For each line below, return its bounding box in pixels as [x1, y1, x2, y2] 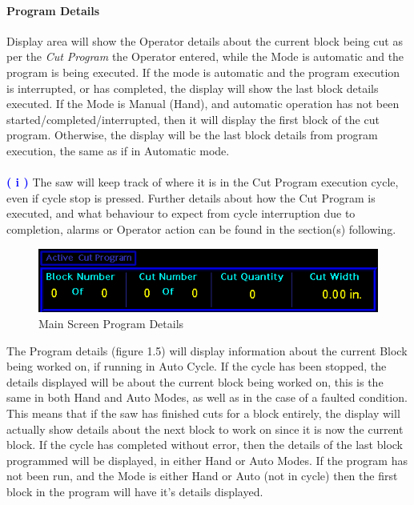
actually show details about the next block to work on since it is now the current [6, 420, 404, 437]
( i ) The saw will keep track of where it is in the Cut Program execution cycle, [6, 174, 399, 190]
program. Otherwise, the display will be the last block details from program [6, 126, 378, 143]
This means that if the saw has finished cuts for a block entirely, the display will [6, 405, 400, 422]
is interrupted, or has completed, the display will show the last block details [6, 79, 379, 96]
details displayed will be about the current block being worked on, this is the [6, 373, 384, 390]
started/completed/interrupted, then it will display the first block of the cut [6, 110, 380, 127]
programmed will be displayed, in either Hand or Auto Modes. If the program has [6, 451, 408, 468]
